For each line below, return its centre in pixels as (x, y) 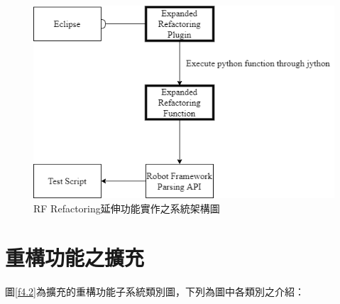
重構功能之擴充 (75, 257)
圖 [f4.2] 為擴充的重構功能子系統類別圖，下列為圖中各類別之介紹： (155, 291)
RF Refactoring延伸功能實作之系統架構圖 (127, 208)
